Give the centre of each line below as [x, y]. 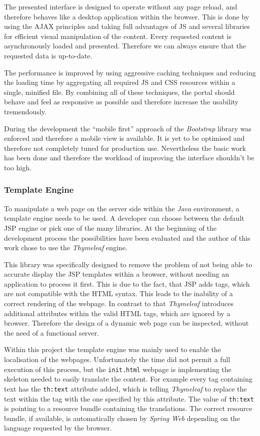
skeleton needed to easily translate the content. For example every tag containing [128, 379]
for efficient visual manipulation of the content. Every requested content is [118, 36]
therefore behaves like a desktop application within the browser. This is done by [127, 16]
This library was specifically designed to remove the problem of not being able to [128, 264]
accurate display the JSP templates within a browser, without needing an [116, 274]
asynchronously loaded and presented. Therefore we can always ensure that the [125, 46]
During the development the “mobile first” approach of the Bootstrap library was [128, 128]
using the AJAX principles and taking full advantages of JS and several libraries [127, 26]
